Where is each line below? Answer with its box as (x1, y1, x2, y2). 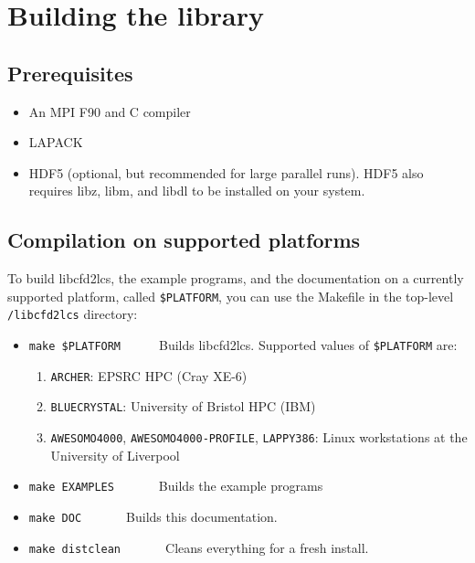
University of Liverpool (50, 445, 180, 464)
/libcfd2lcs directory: (7, 304, 138, 324)
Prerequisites (7, 58, 133, 87)
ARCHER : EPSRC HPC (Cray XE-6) (50, 366, 248, 385)
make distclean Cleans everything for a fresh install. (28, 537, 369, 557)
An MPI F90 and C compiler (28, 101, 191, 121)
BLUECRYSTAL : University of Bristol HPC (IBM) (50, 397, 316, 416)
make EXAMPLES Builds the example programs (28, 476, 323, 495)
